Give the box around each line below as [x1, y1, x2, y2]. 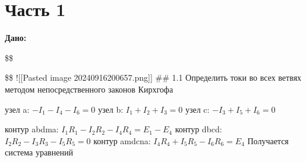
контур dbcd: [175, 123, 222, 135]
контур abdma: [5, 123, 59, 135]
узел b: [98, 103, 124, 115]
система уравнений [5, 146, 73, 158]
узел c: [185, 103, 210, 115]
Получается [247, 134, 289, 147]
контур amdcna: [93, 134, 151, 147]
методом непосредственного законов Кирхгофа [5, 82, 173, 95]
